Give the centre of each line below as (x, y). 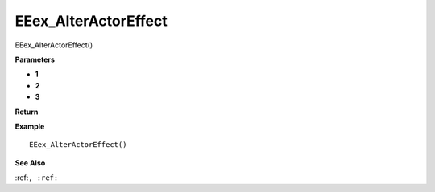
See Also (30, 163)
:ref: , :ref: (37, 178)
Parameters (35, 59)
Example (30, 126)
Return (27, 112)
